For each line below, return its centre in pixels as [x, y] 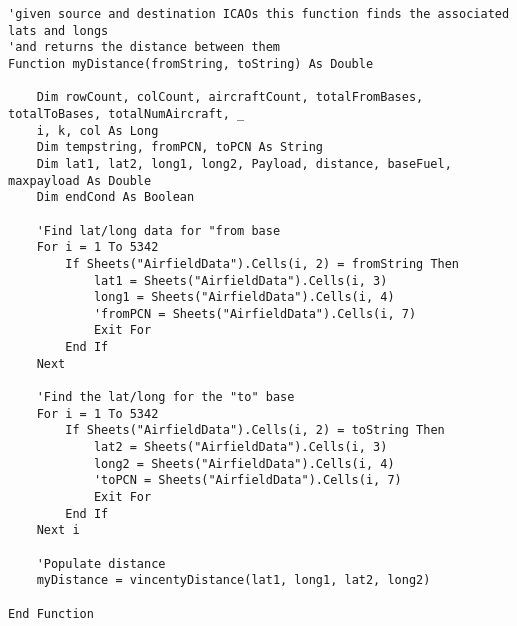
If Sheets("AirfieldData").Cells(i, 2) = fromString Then [262, 263]
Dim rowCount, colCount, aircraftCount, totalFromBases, [230, 97]
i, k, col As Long [97, 130]
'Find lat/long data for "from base [158, 230]
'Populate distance [101, 563]
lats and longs [58, 30]
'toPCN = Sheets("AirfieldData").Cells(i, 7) [247, 480]
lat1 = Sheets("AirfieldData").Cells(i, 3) [240, 280]
